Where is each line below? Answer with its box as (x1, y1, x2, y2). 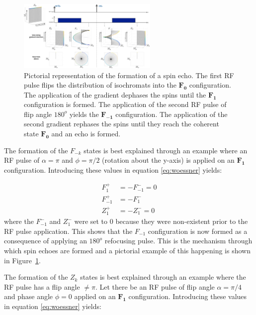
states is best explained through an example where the (80, 272, 246, 282)
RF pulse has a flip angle (4, 281, 80, 292)
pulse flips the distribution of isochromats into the (24, 80, 176, 90)
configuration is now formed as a (148, 225, 248, 236)
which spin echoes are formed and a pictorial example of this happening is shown (4, 245, 251, 256)
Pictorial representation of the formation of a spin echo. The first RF (24, 70, 234, 80)
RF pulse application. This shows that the (4, 225, 133, 236)
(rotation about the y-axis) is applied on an (102, 155, 235, 165)
